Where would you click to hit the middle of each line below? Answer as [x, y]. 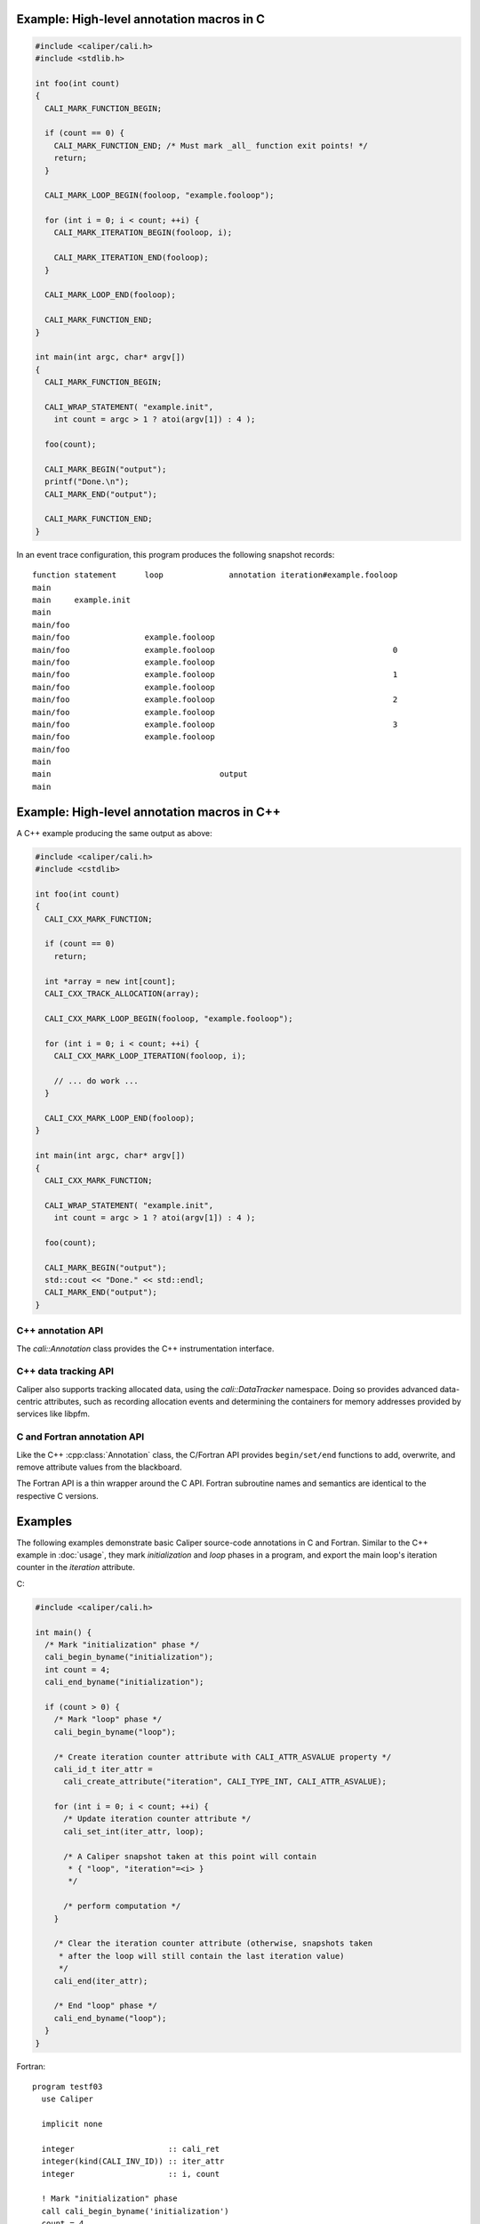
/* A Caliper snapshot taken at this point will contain [190, 1856]
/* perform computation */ [122, 1906]
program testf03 [68, 2087]
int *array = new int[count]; [111, 981]
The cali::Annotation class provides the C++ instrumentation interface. [145, 1349]
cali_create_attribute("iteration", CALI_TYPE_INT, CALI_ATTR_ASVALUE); [225, 1782]
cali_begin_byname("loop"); [115, 1732]
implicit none [72, 2124]
